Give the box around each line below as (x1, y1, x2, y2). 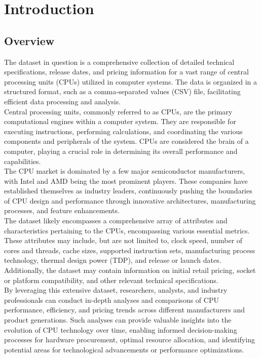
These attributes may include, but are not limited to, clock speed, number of (4, 235, 243, 246)
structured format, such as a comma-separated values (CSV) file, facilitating (4, 86, 241, 97)
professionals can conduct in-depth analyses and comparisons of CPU (4, 294, 219, 305)
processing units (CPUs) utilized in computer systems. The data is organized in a (4, 76, 257, 87)
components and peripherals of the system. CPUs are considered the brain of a (4, 136, 249, 146)
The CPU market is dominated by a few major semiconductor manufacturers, (4, 166, 245, 176)
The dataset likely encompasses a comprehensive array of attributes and (4, 215, 228, 226)
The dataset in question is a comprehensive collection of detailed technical (4, 56, 235, 67)
